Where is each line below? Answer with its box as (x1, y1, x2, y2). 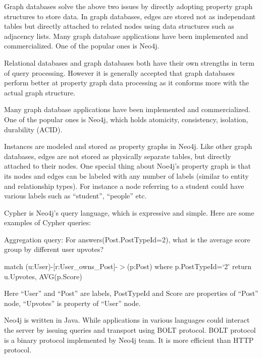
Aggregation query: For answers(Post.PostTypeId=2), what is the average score (4, 234, 250, 244)
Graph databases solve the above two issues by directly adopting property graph (4, 1, 253, 11)
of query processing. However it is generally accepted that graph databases (4, 67, 235, 78)
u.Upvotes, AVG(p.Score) (4, 271, 82, 281)
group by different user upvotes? (4, 244, 104, 254)
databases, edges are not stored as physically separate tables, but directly (4, 150, 231, 161)
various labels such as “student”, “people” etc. (4, 190, 147, 201)
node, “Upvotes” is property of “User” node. (4, 297, 141, 308)
